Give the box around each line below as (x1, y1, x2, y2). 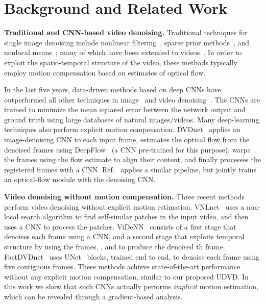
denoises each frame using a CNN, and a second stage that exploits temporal (4, 231, 245, 242)
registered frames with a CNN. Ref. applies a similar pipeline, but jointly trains (4, 164, 256, 174)
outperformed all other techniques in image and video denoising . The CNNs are (4, 94, 260, 105)
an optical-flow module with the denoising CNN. (4, 174, 156, 185)
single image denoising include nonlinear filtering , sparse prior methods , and (4, 37, 250, 47)
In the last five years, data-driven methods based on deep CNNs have (4, 84, 221, 95)
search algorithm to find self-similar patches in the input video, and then (21, 211, 249, 222)
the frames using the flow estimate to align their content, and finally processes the (4, 154, 261, 165)
